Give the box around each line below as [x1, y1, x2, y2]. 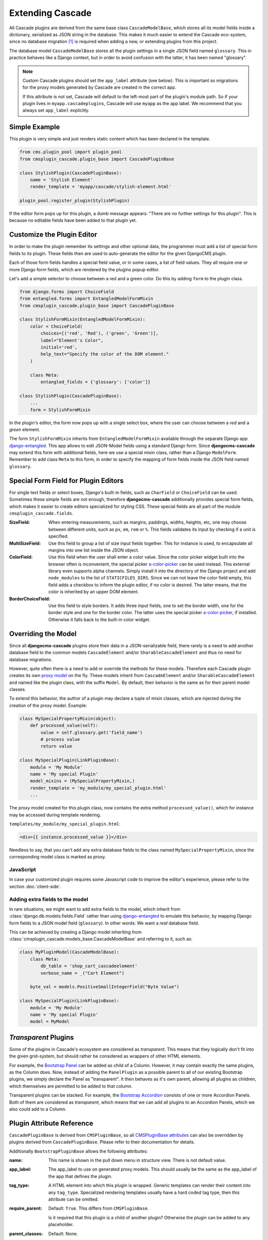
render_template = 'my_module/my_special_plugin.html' [30, 785, 166, 791]
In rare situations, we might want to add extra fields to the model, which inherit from [9, 906, 181, 912]
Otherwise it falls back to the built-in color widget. [48, 617, 151, 622]
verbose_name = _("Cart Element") [40, 970, 125, 976]
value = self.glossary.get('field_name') [40, 730, 143, 735]
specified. [48, 533, 69, 539]
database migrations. [9, 656, 53, 662]
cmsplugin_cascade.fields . [9, 510, 74, 516]
